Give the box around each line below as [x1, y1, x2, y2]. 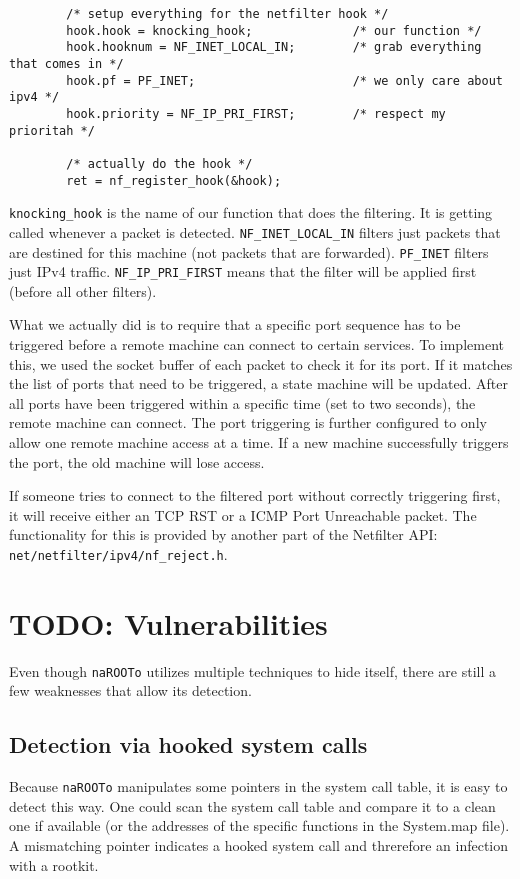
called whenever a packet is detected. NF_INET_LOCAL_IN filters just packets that [9, 221, 501, 242]
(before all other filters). [9, 280, 157, 301]
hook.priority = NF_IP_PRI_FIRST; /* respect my [66, 106, 446, 121]
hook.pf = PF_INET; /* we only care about [66, 73, 503, 88]
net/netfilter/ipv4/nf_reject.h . [9, 543, 228, 564]
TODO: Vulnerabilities [9, 602, 328, 643]
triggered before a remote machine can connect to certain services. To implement [9, 334, 504, 355]
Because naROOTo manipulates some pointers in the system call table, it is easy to [9, 776, 508, 797]
